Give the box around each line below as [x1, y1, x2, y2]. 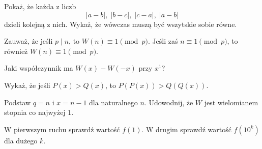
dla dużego [4, 135, 38, 145]
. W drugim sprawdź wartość [141, 124, 231, 134]
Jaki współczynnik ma [4, 63, 73, 73]
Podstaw [4, 97, 31, 107]
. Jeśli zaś [148, 36, 178, 46]
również [4, 45, 28, 56]
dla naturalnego [89, 97, 138, 107]
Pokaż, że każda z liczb [4, 1, 76, 11]
